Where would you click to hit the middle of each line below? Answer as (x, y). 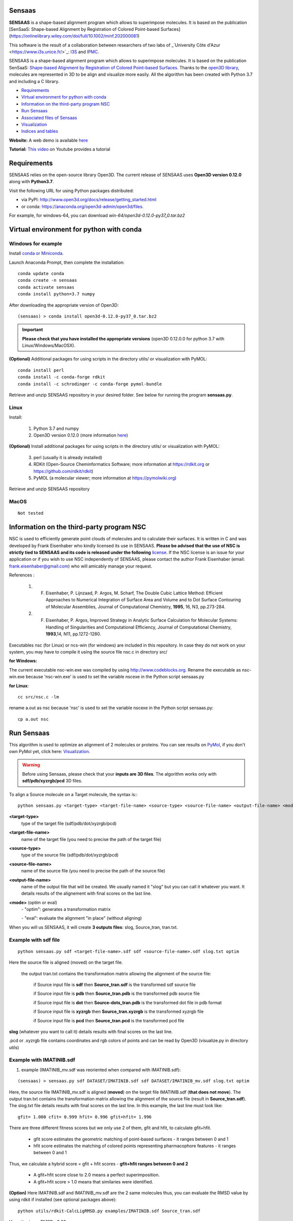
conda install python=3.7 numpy (56, 294)
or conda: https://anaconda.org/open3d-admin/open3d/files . (83, 206)
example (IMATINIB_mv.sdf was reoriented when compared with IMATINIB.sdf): (101, 1070)
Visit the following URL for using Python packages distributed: (72, 190)
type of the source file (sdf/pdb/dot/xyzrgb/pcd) (70, 855)
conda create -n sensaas (47, 280)
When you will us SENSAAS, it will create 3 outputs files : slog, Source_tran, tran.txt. (94, 927)
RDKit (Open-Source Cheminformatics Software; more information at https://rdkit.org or (122, 464)
